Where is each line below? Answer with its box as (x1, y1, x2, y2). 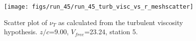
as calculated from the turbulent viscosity (58, 17, 183, 27)
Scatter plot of (4, 17, 48, 27)
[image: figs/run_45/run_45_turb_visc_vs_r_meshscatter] (4, 3, 194, 10)
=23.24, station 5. (84, 27, 138, 37)
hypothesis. (4, 27, 38, 37)
